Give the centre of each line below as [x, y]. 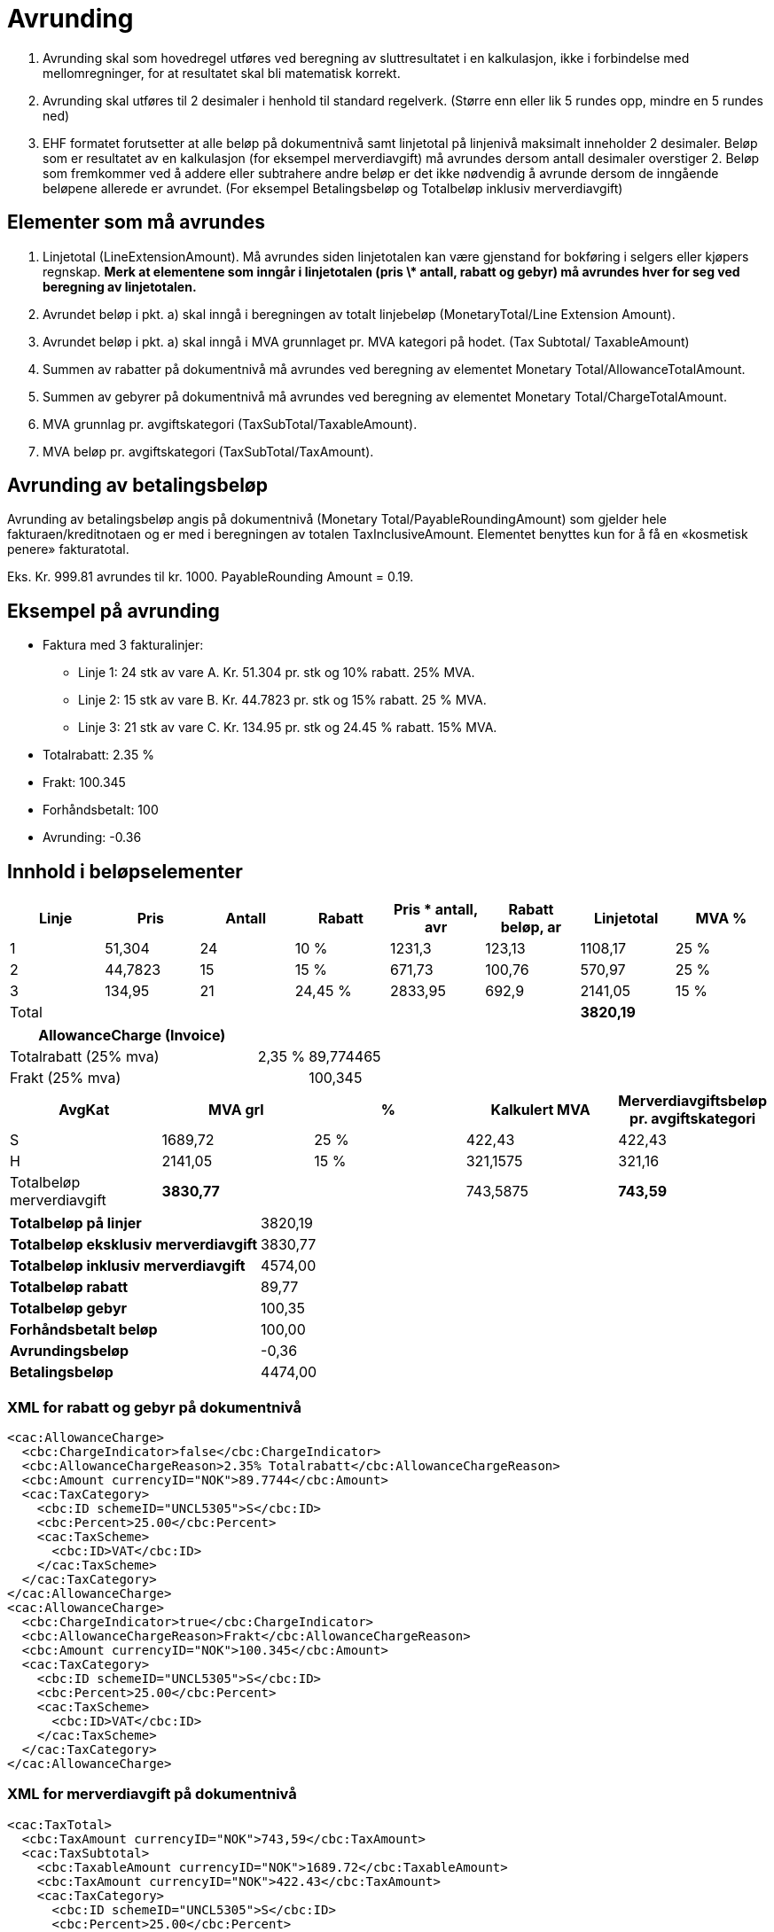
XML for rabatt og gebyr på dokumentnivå [154, 1407]
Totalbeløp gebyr [69, 1309]
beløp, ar [531, 927]
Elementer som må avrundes [136, 222]
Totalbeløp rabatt [69, 1287]
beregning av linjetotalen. [120, 286]
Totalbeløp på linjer [76, 1223]
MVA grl [236, 1110]
